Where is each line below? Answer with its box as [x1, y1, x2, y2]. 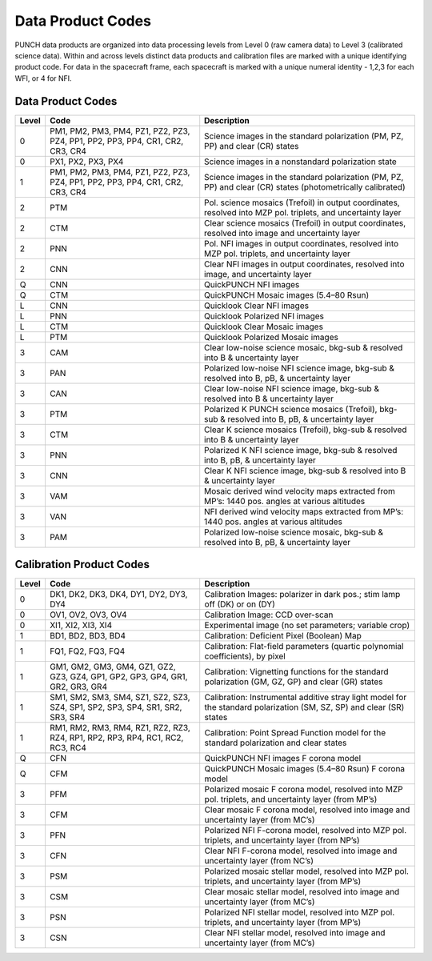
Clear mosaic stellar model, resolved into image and [204, 887, 400, 898]
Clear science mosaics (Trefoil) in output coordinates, [204, 217, 406, 228]
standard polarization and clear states [204, 737, 347, 748]
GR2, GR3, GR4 [49, 681, 108, 692]
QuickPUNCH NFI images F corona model [204, 753, 362, 764]
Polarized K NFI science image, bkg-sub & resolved [204, 444, 398, 455]
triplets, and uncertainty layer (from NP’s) [204, 835, 360, 846]
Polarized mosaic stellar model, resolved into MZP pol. [204, 866, 410, 877]
